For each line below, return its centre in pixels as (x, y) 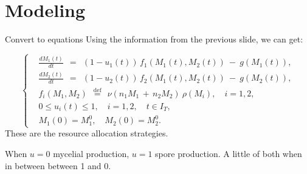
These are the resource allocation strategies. (87, 133)
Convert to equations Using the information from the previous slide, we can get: (154, 39)
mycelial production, (91, 153)
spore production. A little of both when (229, 153)
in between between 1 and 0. (58, 165)
